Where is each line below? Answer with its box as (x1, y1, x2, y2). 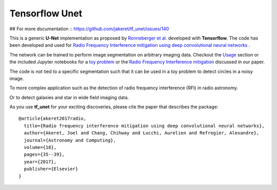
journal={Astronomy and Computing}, (24, 137, 116, 143)
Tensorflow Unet (9, 8, 83, 19)
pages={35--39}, (24, 151, 65, 158)
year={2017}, (24, 159, 57, 164)
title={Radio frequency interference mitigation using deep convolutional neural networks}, (24, 123, 265, 128)
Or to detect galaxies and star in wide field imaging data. (9, 94, 129, 100)
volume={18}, (24, 144, 57, 150)
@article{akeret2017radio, (18, 116, 87, 122)
